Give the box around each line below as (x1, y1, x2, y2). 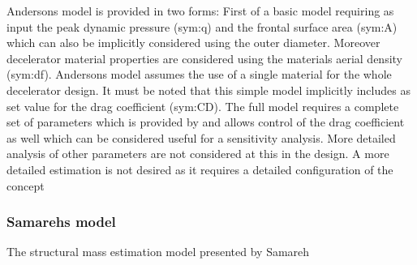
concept (6, 177, 45, 194)
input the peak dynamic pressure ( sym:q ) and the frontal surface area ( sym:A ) (6, 18, 398, 35)
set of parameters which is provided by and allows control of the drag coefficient (6, 113, 405, 130)
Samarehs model (6, 212, 116, 232)
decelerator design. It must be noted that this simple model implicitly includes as (6, 81, 411, 98)
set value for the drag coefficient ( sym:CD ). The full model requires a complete (6, 97, 399, 114)
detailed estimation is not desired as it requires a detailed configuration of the (6, 160, 393, 177)
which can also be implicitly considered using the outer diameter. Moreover (6, 34, 380, 51)
